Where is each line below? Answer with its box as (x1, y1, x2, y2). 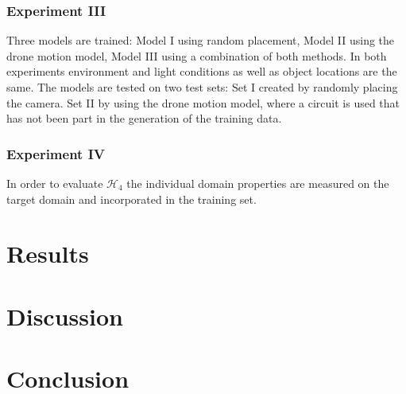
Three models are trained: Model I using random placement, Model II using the (6, 32, 395, 49)
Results (6, 237, 89, 270)
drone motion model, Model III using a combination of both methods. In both (6, 47, 387, 64)
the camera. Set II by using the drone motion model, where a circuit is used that (6, 94, 400, 111)
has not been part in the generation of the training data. (6, 110, 282, 127)
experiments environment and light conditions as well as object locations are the (6, 63, 397, 80)
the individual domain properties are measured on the (126, 175, 389, 191)
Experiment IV (6, 143, 106, 163)
